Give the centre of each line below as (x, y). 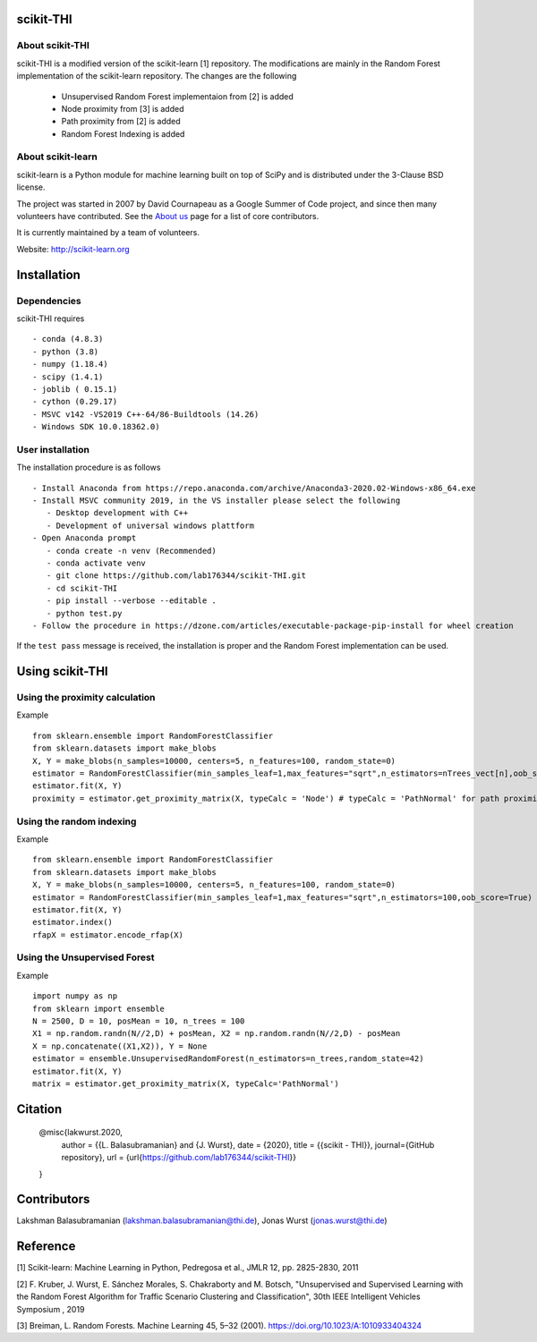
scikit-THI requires (51, 319)
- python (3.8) (66, 352)
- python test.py (84, 613)
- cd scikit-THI (82, 588)
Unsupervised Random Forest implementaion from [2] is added (178, 96)
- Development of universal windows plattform (150, 525)
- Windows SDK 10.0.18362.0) (96, 427)
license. (31, 187)
